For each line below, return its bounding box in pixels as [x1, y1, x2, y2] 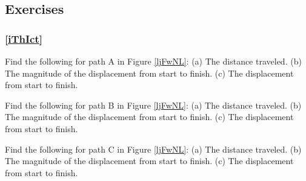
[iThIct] [5, 31, 43, 46]
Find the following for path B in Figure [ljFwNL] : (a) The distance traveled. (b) [5, 98, 302, 111]
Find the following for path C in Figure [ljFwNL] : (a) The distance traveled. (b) [5, 142, 302, 155]
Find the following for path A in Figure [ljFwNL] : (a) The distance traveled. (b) [5, 55, 302, 67]
